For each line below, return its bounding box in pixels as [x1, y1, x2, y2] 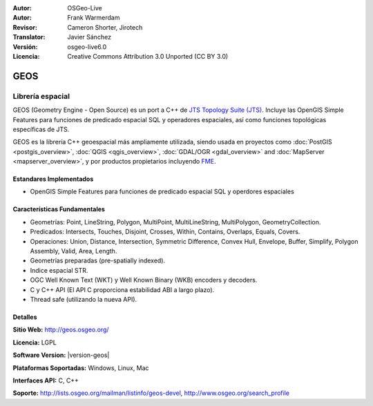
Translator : [12, 33, 46, 41]
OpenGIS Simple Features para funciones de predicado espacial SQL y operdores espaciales [30, 187, 295, 196]
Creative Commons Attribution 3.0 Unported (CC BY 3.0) [67, 52, 229, 60]
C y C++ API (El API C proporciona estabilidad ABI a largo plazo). [30, 285, 215, 293]
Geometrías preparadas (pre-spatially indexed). [30, 256, 166, 265]
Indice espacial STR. [30, 266, 88, 274]
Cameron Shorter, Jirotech [67, 23, 143, 31]
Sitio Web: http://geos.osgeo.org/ [12, 325, 110, 334]
